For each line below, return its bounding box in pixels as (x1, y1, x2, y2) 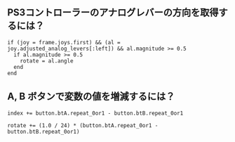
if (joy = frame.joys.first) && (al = (7, 39, 121, 46)
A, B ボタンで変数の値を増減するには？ (7, 91, 175, 103)
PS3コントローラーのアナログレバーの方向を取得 (7, 6, 219, 19)
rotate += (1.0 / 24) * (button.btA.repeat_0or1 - (7, 122, 159, 129)
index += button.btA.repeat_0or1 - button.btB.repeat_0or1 (7, 110, 184, 117)
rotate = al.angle (20, 57, 74, 65)
